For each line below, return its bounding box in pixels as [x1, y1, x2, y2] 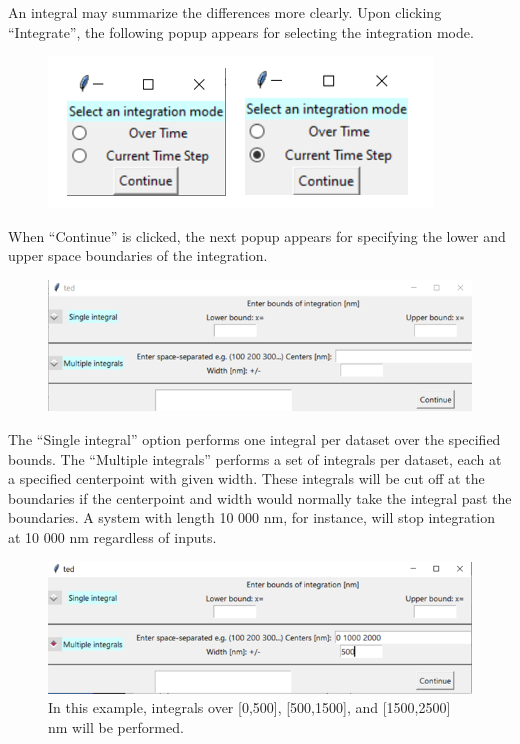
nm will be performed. [48, 716, 184, 737]
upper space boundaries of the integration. [8, 245, 268, 266]
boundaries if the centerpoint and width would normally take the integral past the [8, 487, 512, 508]
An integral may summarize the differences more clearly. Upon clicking [8, 2, 442, 22]
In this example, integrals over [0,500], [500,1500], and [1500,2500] [48, 697, 451, 718]
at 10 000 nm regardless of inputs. [8, 526, 217, 547]
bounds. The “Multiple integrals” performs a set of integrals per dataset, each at [8, 448, 502, 469]
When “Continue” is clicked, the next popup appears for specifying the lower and [8, 225, 506, 246]
